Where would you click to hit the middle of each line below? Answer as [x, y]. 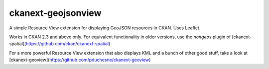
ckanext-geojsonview [55, 13]
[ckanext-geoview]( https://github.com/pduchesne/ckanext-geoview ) [80, 60]
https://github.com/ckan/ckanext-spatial [67, 44]
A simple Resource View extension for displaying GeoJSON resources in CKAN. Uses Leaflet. [105, 28]
